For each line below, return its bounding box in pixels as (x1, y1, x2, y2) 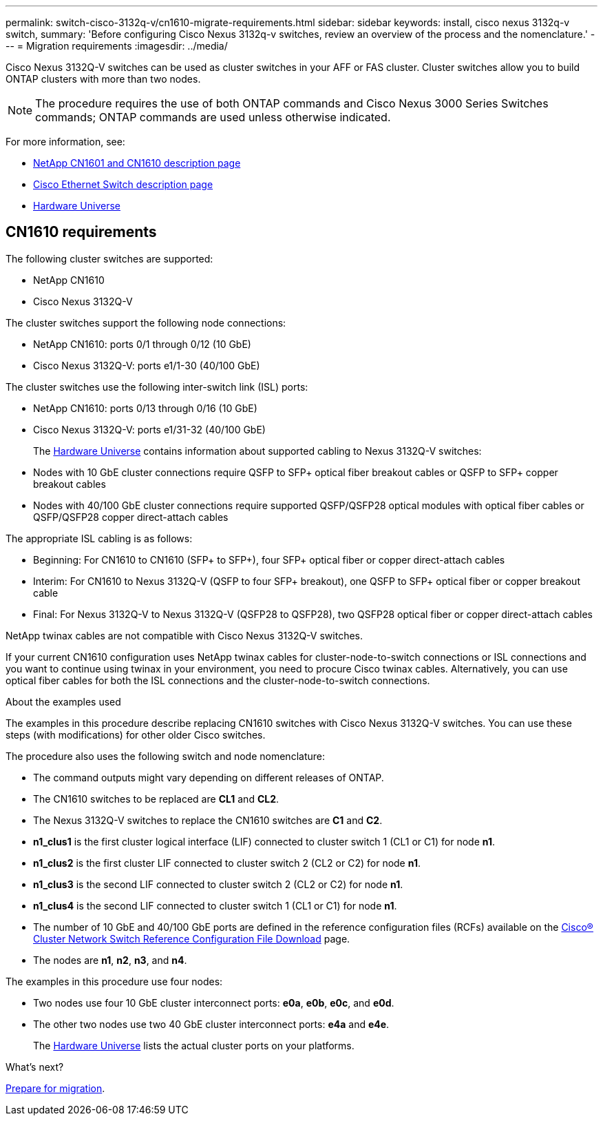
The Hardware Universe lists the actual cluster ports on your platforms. (33, 1039, 355, 1051)
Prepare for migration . (6, 1082, 105, 1094)
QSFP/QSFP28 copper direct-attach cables (33, 511, 229, 523)
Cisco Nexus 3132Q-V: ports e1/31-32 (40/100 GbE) (33, 423, 266, 435)
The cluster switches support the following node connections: (6, 316, 286, 329)
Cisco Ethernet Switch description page (33, 178, 213, 190)
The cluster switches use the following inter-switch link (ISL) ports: (6, 380, 308, 393)
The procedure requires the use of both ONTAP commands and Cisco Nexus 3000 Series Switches (35, 96, 549, 110)
